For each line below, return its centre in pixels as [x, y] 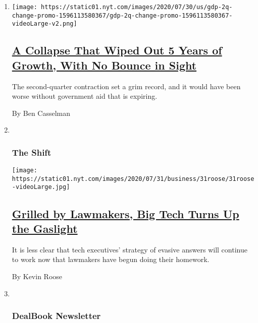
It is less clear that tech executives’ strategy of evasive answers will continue [130, 249]
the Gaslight [45, 228]
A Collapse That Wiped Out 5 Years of [117, 50]
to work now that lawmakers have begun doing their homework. [111, 259]
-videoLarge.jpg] [41, 187]
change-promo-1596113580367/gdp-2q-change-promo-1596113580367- [122, 15]
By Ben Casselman [41, 113]
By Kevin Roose [37, 276]
